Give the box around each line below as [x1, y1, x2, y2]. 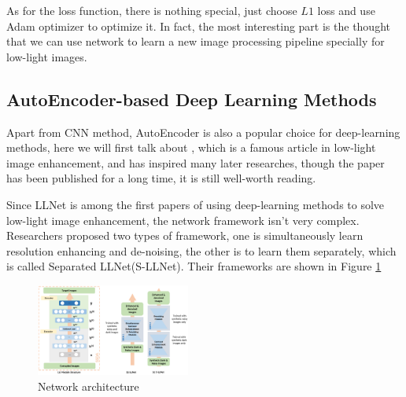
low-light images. [6, 48, 87, 64]
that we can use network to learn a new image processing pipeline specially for [6, 33, 385, 50]
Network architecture [38, 377, 139, 394]
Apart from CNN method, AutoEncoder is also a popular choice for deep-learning [6, 123, 400, 140]
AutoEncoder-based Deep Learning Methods [6, 86, 377, 111]
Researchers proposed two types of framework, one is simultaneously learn [6, 227, 364, 244]
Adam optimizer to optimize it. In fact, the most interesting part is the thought [6, 17, 390, 34]
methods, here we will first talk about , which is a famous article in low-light [6, 139, 376, 156]
